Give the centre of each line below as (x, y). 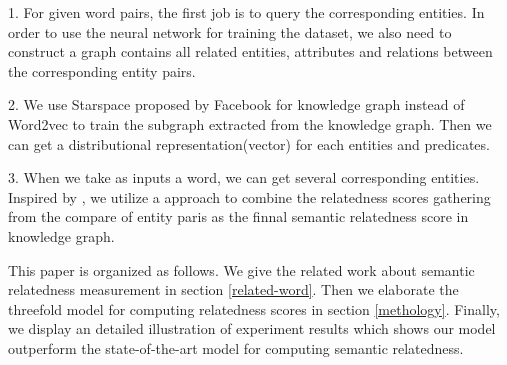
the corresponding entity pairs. (102, 70)
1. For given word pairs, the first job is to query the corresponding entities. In (246, 12)
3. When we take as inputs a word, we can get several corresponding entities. (244, 177)
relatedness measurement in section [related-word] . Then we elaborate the (233, 289)
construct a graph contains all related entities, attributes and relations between (250, 51)
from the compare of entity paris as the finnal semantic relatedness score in (238, 216)
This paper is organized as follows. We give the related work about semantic (241, 269)
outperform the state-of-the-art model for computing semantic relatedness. (236, 347)
